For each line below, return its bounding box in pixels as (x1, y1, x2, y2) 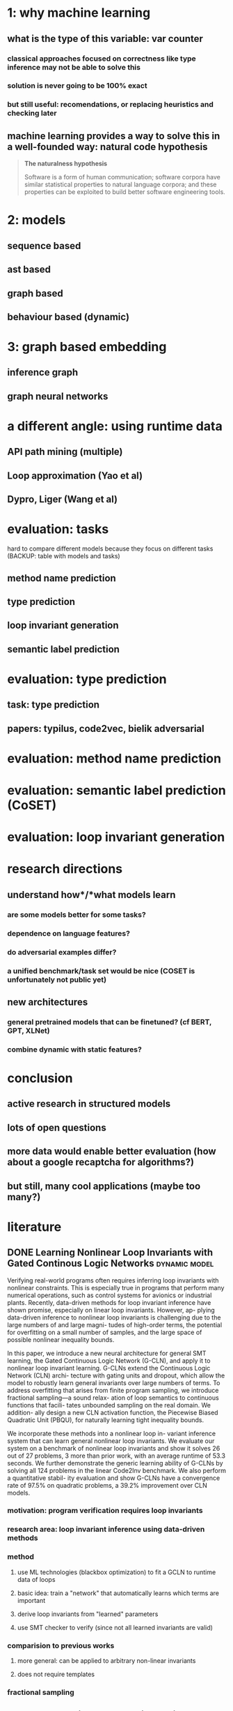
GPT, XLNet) (7, 1026, 50, 1036)
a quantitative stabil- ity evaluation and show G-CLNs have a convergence (7, 1474, 220, 1482)
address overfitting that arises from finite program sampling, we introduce (7, 1386, 219, 1394)
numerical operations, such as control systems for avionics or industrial (7, 1291, 212, 1299)
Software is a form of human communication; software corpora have (24, 173, 220, 181)
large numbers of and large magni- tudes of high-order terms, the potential (7, 1320, 223, 1329)
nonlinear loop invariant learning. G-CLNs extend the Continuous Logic (7, 1363, 211, 1372)
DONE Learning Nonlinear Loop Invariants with (7, 1247, 214, 1259)
